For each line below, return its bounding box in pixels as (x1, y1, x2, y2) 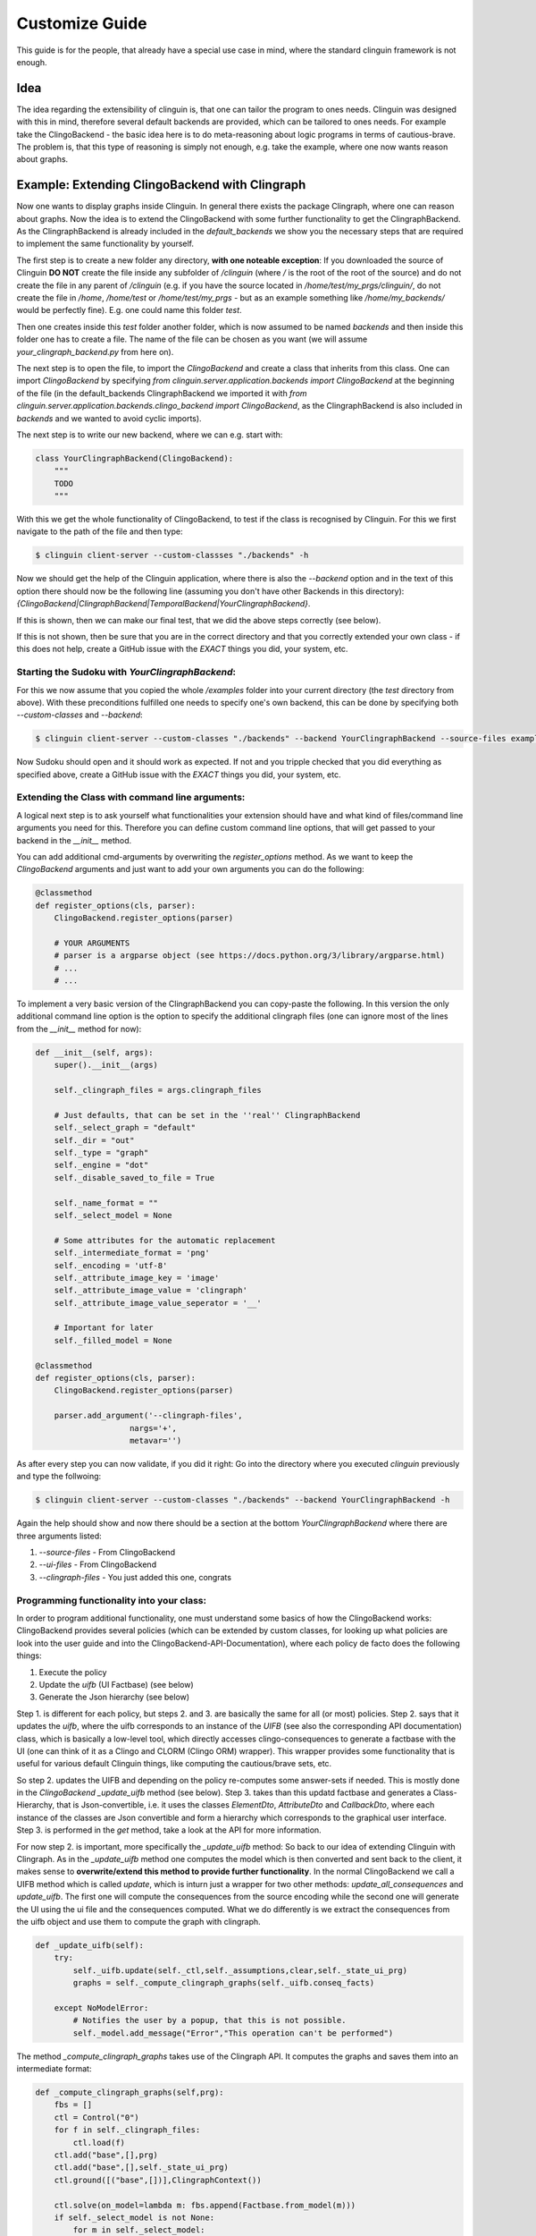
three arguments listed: (16, 1530, 102, 1541)
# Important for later (54, 1323, 154, 1333)
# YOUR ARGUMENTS (54, 937, 130, 948)
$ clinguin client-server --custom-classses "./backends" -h (35, 550, 309, 561)
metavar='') (130, 1436, 182, 1445)
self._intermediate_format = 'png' (54, 1248, 210, 1258)
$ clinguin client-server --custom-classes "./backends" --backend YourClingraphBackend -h (35, 1495, 450, 1505)
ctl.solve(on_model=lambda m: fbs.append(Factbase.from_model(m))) (54, 2200, 356, 2210)
